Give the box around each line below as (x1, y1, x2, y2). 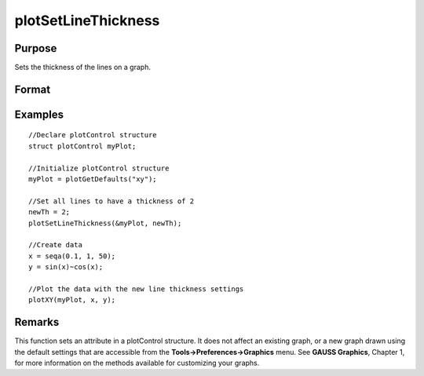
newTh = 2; (28, 208, 71, 217)
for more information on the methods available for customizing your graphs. (14, 358, 260, 368)
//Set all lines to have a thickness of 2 (28, 196, 195, 206)
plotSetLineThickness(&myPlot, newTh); (28, 218, 182, 228)
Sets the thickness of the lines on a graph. (14, 63, 151, 72)
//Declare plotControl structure (28, 130, 157, 140)
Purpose (14, 42, 57, 55)
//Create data (28, 240, 82, 250)
